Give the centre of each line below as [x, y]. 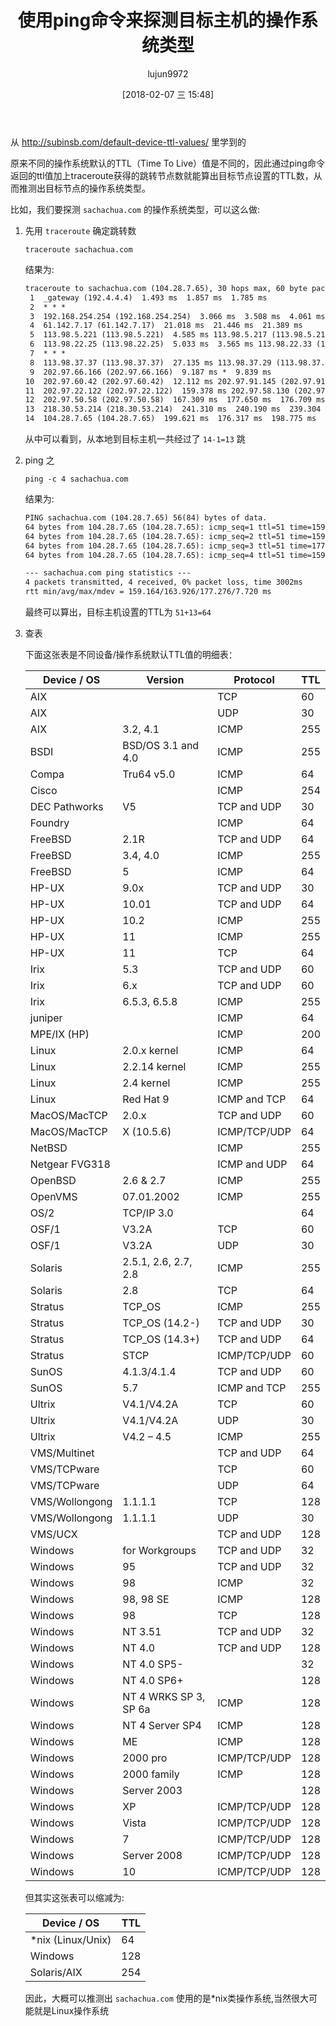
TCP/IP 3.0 [148, 1213]
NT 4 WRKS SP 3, [164, 1697]
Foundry [49, 823]
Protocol [254, 680]
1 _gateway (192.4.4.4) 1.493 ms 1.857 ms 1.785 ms [148, 297]
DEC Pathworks [66, 807]
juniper [46, 1018]
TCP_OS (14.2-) [161, 1323]
